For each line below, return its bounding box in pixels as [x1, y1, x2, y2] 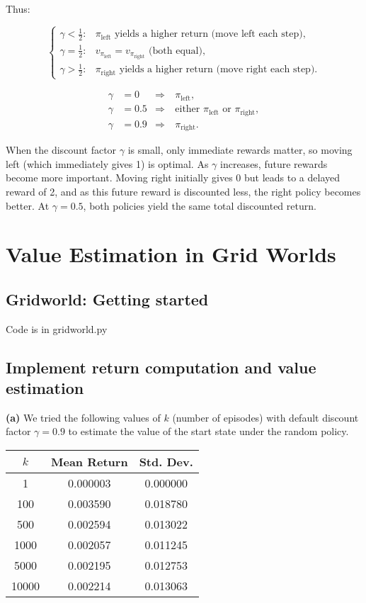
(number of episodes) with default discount [172, 410, 359, 424]
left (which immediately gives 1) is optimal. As [6, 156, 209, 171]
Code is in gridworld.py [6, 321, 108, 336]
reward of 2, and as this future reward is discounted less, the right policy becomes [6, 184, 361, 198]
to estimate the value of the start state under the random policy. [68, 424, 349, 439]
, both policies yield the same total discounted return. [83, 198, 316, 213]
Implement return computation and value [6, 356, 316, 378]
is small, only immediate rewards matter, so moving [127, 142, 353, 157]
